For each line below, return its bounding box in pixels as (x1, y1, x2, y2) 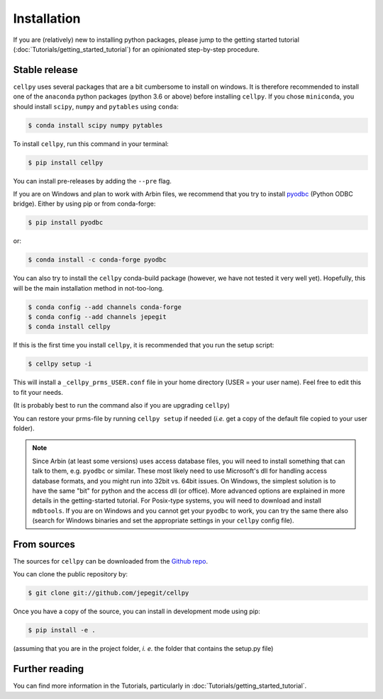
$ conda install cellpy (28, 323, 111, 331)
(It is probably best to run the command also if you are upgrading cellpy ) (13, 401, 231, 410)
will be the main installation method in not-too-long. (13, 284, 165, 292)
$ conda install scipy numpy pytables (28, 121, 163, 129)
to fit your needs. (13, 388, 63, 396)
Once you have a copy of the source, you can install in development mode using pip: (13, 607, 260, 616)
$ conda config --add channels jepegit (28, 313, 167, 321)
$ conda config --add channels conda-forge (28, 303, 182, 311)
